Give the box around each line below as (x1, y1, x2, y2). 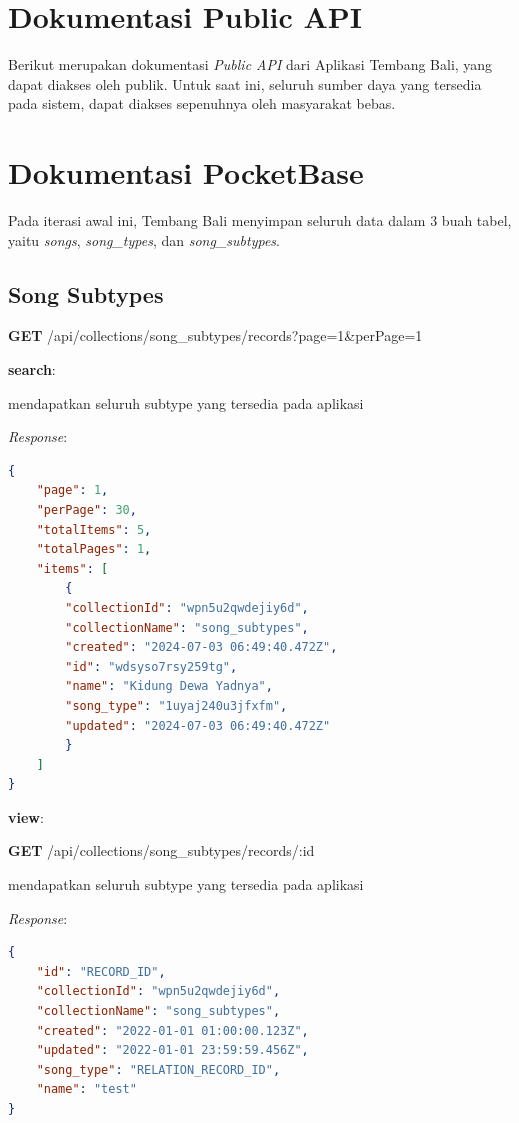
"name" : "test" (36, 1082, 137, 1097)
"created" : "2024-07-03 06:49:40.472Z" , (65, 640, 338, 655)
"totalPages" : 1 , (36, 542, 152, 557)
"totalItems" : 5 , (36, 522, 152, 537)
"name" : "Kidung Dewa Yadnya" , (65, 679, 273, 694)
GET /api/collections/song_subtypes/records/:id (8, 840, 315, 861)
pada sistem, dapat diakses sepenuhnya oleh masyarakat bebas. (8, 93, 396, 114)
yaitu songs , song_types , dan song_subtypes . (8, 229, 280, 250)
